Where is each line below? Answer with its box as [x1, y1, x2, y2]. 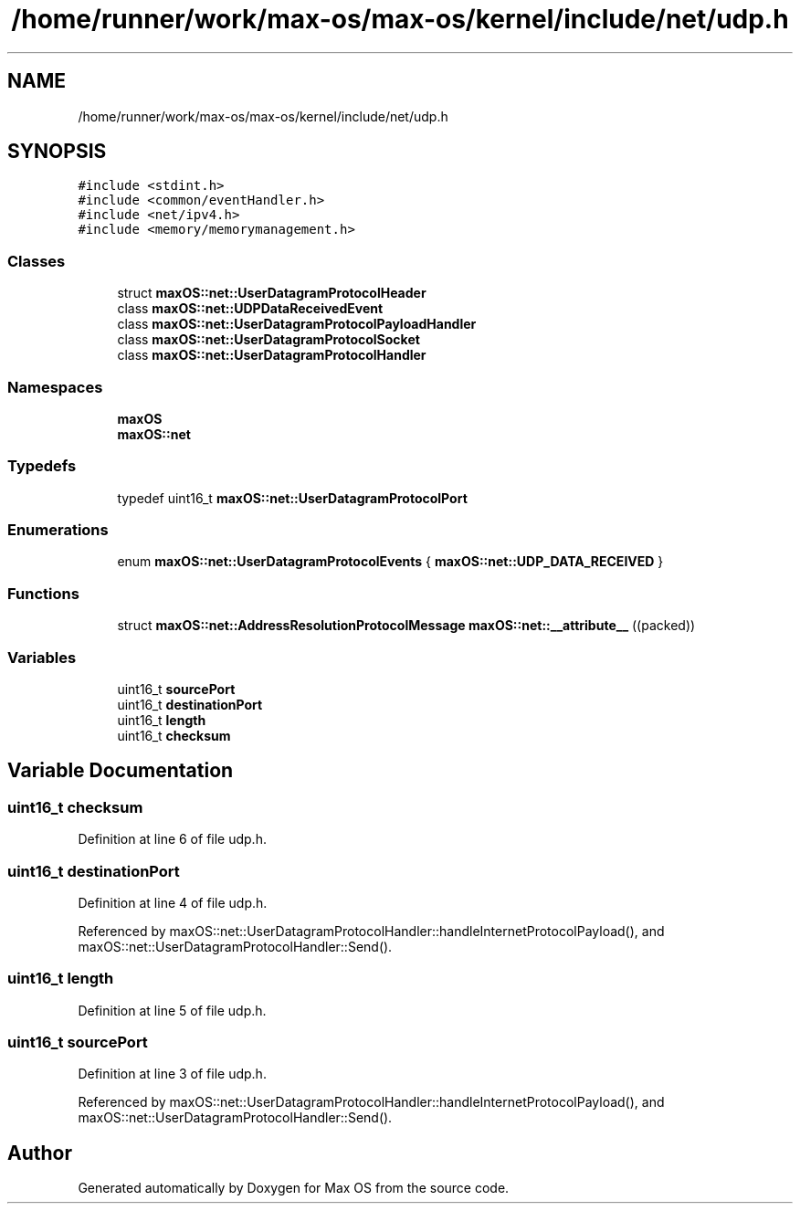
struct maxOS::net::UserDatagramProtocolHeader [117, 285, 426, 301]
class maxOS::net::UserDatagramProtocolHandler [117, 347, 426, 363]
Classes [7, 251, 66, 270]
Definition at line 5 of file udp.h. [78, 1002, 267, 1018]
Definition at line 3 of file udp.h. [78, 1066, 267, 1082]
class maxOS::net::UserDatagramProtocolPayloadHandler [117, 316, 477, 332]
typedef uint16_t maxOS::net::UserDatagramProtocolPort [117, 490, 468, 506]
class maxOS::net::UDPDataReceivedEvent [117, 300, 384, 317]
